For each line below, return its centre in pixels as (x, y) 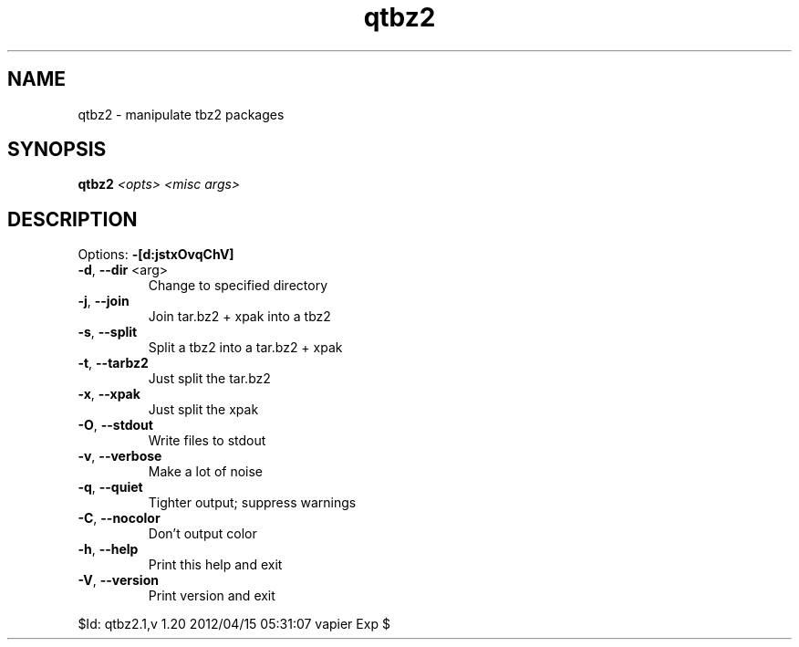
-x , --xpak (109, 394)
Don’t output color (202, 534)
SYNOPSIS (57, 150)
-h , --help (108, 549)
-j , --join (104, 301)
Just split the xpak (203, 410)
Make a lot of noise (205, 472)
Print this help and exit (215, 565)
